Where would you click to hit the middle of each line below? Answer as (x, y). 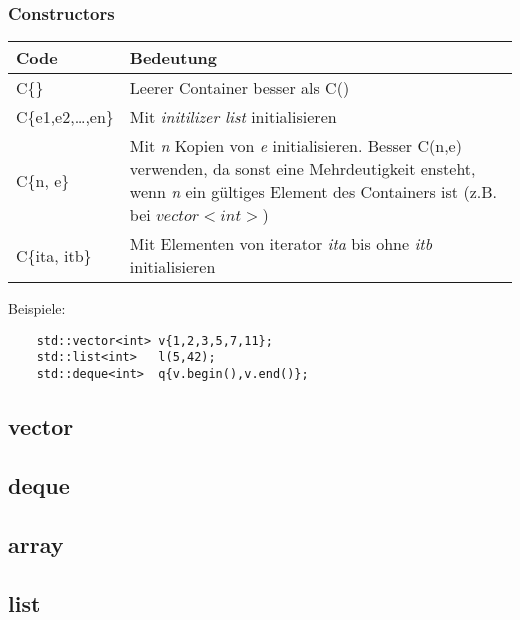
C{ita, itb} (54, 255)
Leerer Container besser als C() (239, 88)
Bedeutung (173, 58)
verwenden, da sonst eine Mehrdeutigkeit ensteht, (302, 169)
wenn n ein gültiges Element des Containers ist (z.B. (313, 192)
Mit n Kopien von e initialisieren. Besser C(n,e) (295, 146)
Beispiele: (37, 308)
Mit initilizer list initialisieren (233, 117)
